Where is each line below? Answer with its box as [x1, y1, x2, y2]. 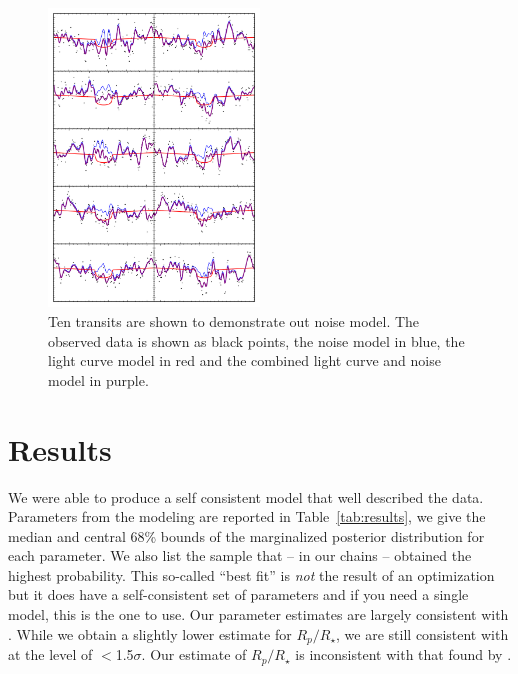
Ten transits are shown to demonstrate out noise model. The [48, 311, 420, 332]
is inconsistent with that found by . [295, 644, 512, 665]
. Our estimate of [141, 644, 247, 665]
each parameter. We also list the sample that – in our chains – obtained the [8, 545, 472, 566]
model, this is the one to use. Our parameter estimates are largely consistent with [8, 604, 509, 625]
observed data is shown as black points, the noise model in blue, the [48, 330, 465, 351]
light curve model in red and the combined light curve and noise [48, 350, 441, 371]
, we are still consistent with [336, 623, 509, 644]
